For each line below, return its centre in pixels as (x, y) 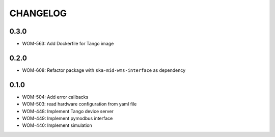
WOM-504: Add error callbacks (55, 97)
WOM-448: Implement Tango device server (68, 111)
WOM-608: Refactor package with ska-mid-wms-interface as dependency (104, 70)
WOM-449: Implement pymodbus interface (67, 118)
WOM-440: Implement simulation (57, 125)
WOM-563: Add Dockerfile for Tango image (68, 44)
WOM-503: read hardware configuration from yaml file (79, 104)
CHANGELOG (38, 13)
